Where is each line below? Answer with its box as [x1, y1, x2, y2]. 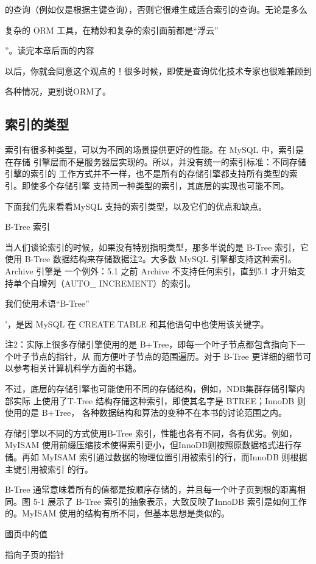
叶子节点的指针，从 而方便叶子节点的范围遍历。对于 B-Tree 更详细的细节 [13, 349, 303, 362]
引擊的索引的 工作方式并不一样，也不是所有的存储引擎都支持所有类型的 [5, 167, 289, 180]
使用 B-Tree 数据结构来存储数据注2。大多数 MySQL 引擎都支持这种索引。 [5, 252, 297, 265]
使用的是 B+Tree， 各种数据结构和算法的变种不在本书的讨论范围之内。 [5, 406, 287, 419]
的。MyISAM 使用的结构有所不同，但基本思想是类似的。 [5, 507, 230, 519]
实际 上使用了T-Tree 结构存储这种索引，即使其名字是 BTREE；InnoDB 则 [13, 394, 306, 407]
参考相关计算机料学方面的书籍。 [13, 362, 141, 374]
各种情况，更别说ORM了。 [5, 85, 111, 98]
